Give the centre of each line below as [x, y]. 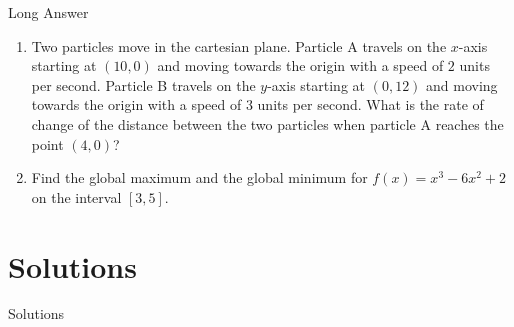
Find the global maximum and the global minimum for [199, 177]
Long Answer [48, 12]
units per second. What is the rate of [370, 104]
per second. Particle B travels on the [143, 84]
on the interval [76, 196]
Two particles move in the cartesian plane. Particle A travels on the [239, 45]
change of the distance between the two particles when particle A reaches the [267, 123]
